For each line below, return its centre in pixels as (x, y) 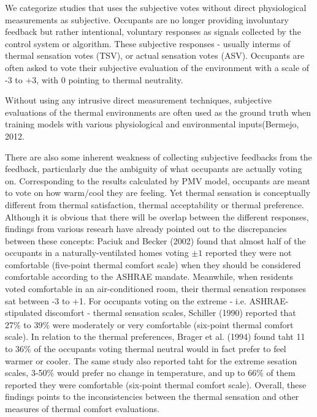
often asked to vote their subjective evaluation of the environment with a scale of (157, 67)
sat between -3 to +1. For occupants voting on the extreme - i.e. (126, 300)
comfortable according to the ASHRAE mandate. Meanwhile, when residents (149, 276)
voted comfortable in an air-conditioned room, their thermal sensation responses (156, 289)
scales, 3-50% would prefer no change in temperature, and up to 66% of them (150, 373)
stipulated (24, 313)
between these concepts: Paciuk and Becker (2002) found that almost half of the (155, 240)
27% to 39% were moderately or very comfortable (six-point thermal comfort (149, 324)
